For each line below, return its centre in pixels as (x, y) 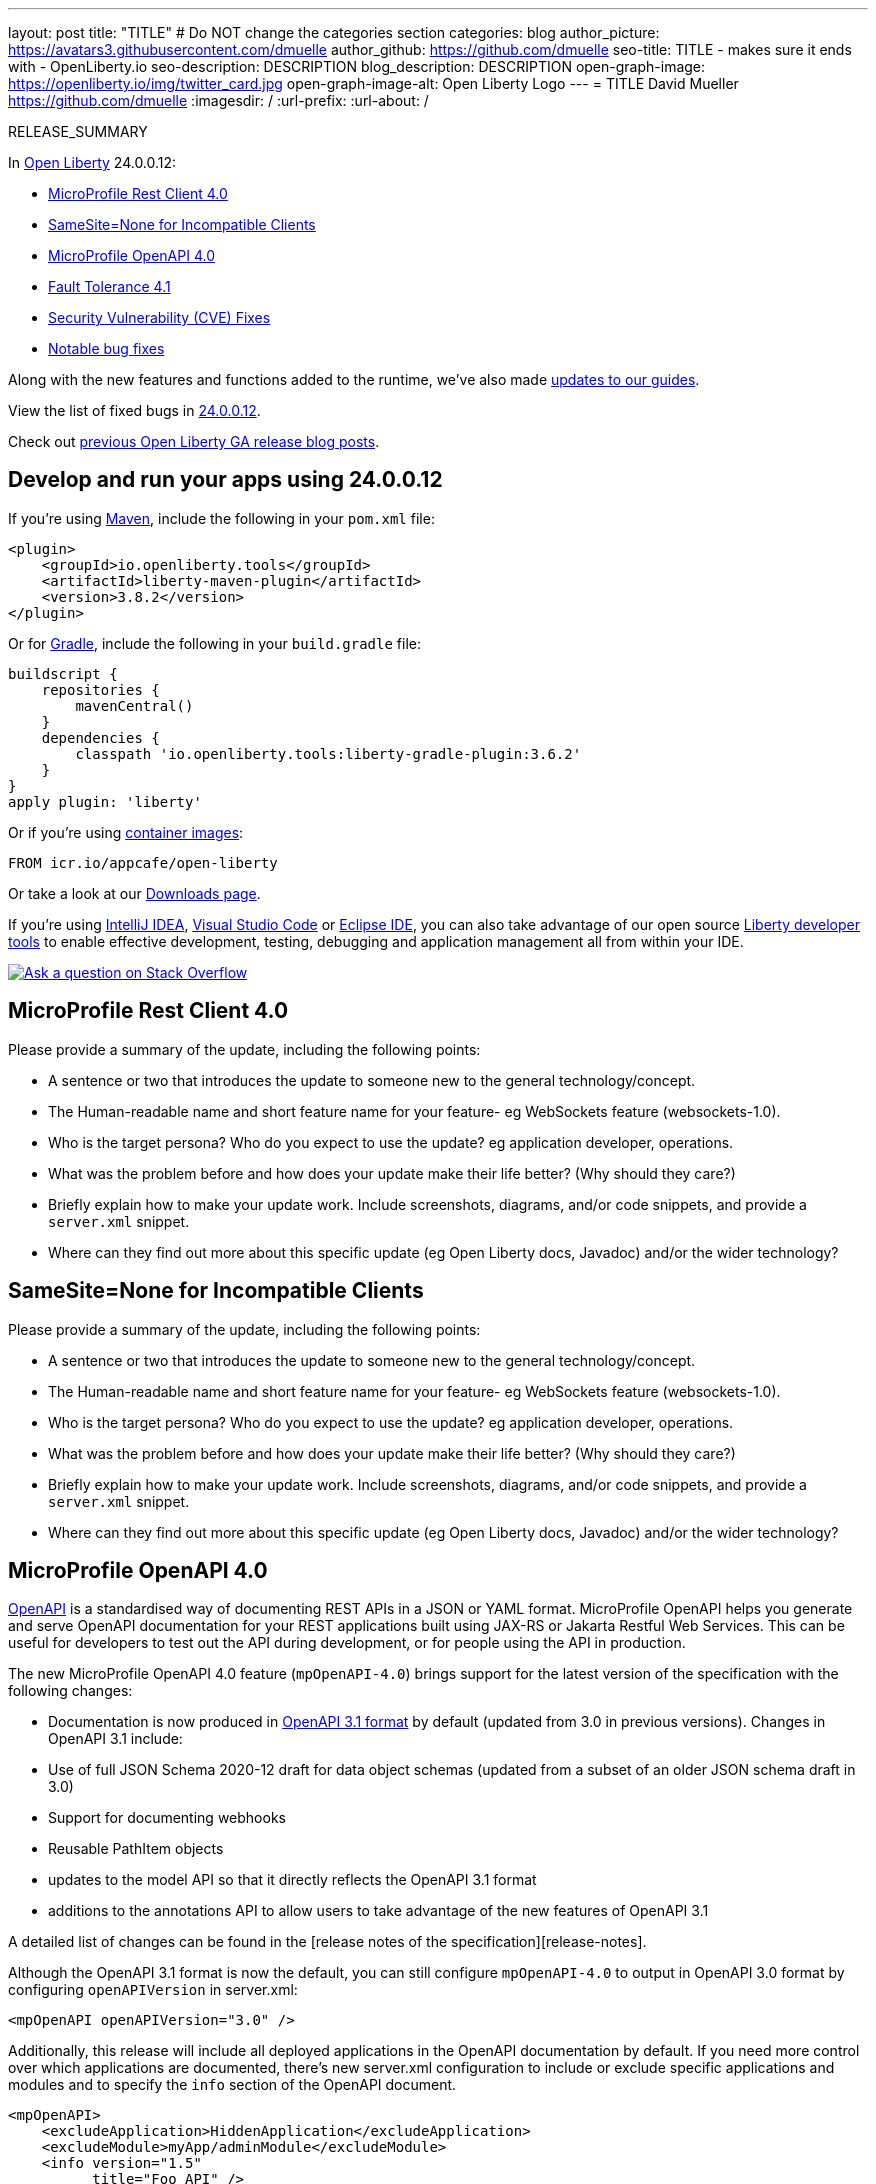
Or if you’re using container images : (126, 832)
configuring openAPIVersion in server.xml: (153, 1990)
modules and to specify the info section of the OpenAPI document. (232, 2085)
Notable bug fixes (106, 348)
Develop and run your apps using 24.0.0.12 (225, 480)
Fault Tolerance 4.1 (109, 286)
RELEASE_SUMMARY (78, 131)
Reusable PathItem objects (136, 1849)
